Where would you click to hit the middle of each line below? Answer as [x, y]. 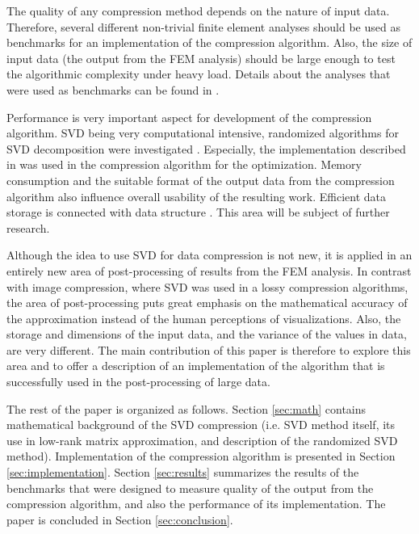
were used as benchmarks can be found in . [113, 89]
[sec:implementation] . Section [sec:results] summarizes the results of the [183, 472]
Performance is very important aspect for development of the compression [189, 117]
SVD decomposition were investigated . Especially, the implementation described [206, 148]
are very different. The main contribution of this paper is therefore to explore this [209, 349]
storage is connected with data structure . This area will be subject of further [198, 212]
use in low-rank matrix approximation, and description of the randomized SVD [202, 440]
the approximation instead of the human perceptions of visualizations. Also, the [204, 318]
